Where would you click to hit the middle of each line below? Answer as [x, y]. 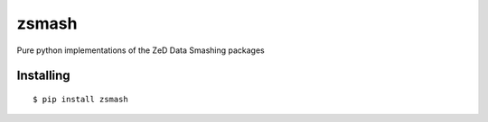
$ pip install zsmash [80, 99]
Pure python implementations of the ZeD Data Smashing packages [141, 50]
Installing [44, 76]
